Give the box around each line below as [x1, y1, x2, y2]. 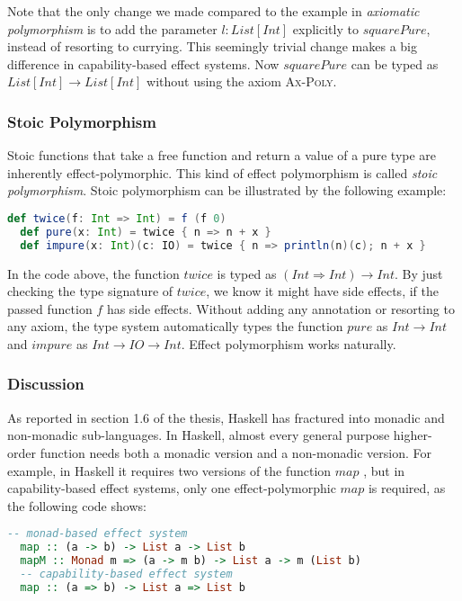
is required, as [368, 479, 446, 498]
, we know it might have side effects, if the [206, 282, 439, 300]
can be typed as [351, 54, 439, 73]
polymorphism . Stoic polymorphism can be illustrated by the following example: [7, 181, 447, 200]
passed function [7, 299, 93, 318]
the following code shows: [7, 496, 147, 515]
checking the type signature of [7, 282, 173, 300]
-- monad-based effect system [7, 527, 188, 541]
